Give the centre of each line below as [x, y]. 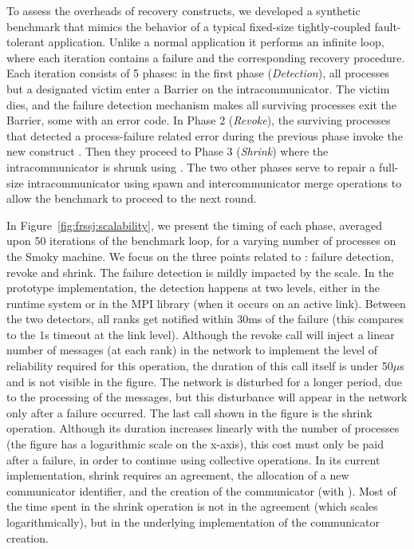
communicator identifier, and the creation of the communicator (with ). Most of [201, 490]
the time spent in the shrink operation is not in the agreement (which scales [192, 506]
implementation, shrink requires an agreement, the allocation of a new [178, 475]
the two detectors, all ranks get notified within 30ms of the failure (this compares [205, 319]
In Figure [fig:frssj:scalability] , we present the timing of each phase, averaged [194, 225]
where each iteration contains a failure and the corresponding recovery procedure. [206, 57]
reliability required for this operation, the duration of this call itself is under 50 [200, 366]
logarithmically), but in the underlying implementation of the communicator [193, 522]
